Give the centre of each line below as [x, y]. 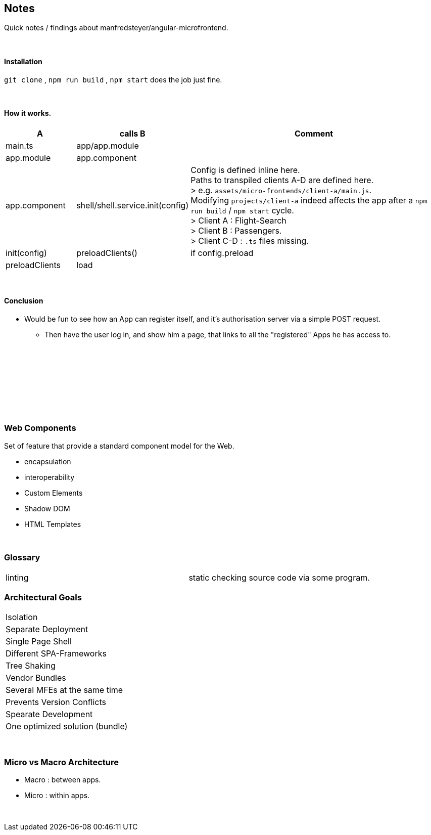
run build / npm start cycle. [242, 210]
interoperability [50, 477]
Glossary [22, 558]
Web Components [40, 428]
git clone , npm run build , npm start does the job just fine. [113, 79]
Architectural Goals [43, 597]
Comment [314, 133]
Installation [23, 62]
